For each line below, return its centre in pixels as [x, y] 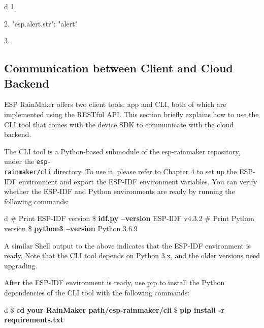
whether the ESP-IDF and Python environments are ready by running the [120, 191]
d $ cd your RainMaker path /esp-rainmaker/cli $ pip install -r [114, 309]
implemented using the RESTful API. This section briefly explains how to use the [131, 114]
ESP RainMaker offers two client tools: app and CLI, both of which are [115, 104]
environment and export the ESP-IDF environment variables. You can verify [138, 181]
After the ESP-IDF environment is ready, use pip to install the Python [114, 282]
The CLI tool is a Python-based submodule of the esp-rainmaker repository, [122, 151]
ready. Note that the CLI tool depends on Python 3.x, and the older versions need [132, 255]
